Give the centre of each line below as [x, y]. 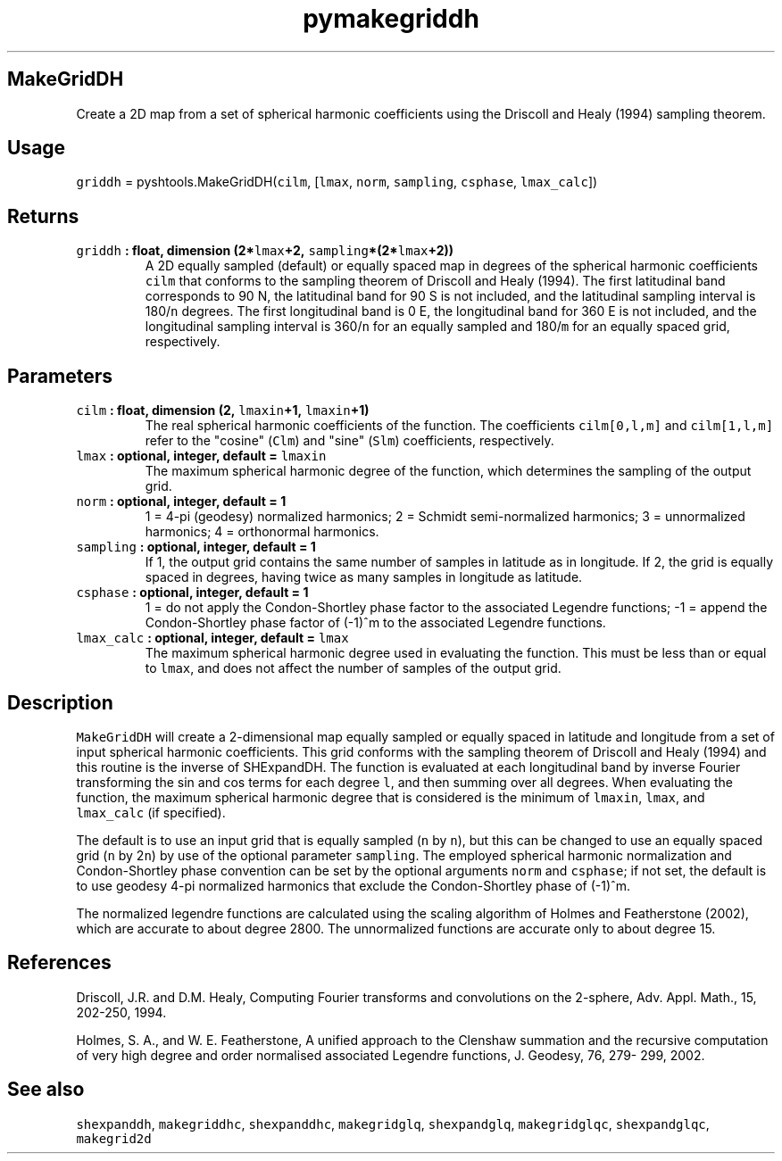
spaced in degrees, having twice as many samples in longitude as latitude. [364, 577]
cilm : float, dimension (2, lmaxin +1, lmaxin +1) [223, 410]
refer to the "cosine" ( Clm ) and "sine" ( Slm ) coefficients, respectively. [349, 441]
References [59, 963]
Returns [43, 216]
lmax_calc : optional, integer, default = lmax [212, 638]
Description [60, 702]
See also [46, 1090]
